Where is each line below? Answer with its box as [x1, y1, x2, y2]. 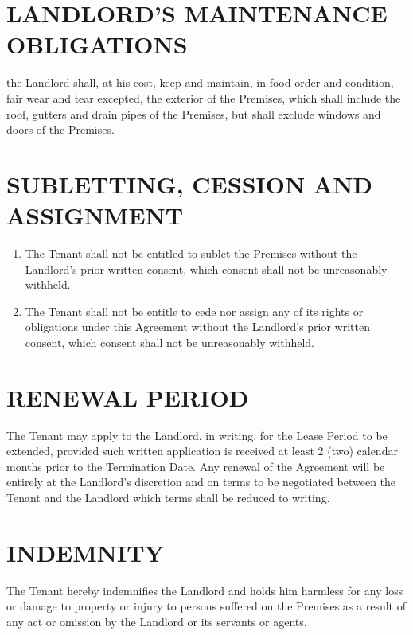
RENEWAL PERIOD [6, 380, 249, 413]
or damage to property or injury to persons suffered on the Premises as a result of [6, 598, 406, 614]
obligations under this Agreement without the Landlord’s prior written [25, 318, 370, 335]
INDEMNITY [6, 536, 164, 568]
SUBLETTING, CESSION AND [6, 167, 373, 200]
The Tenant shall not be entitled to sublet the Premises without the [25, 245, 357, 261]
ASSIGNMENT [6, 199, 184, 232]
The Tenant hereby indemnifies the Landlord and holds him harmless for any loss [6, 582, 403, 598]
